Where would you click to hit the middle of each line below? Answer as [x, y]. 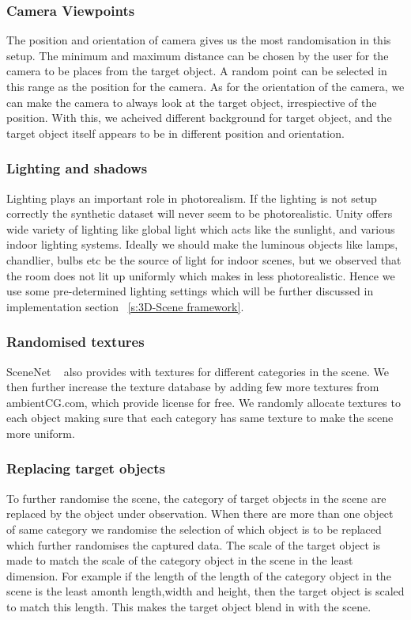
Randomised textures [75, 342]
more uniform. [41, 433]
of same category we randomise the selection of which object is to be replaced [194, 529]
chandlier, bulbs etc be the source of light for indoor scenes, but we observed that [204, 259]
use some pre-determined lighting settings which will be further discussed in [190, 291]
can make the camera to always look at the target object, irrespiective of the [192, 102]
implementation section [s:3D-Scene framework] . [125, 306]
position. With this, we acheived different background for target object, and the [199, 118]
